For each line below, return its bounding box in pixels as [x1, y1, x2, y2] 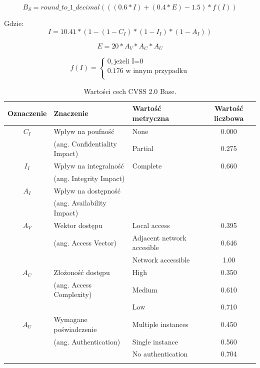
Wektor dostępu [53, 219, 102, 230]
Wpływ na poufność [53, 125, 114, 136]
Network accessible [132, 254, 190, 265]
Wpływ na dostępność [53, 185, 121, 195]
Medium [132, 284, 158, 294]
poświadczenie [53, 323, 97, 334]
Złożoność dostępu [53, 267, 110, 277]
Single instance [132, 336, 178, 346]
